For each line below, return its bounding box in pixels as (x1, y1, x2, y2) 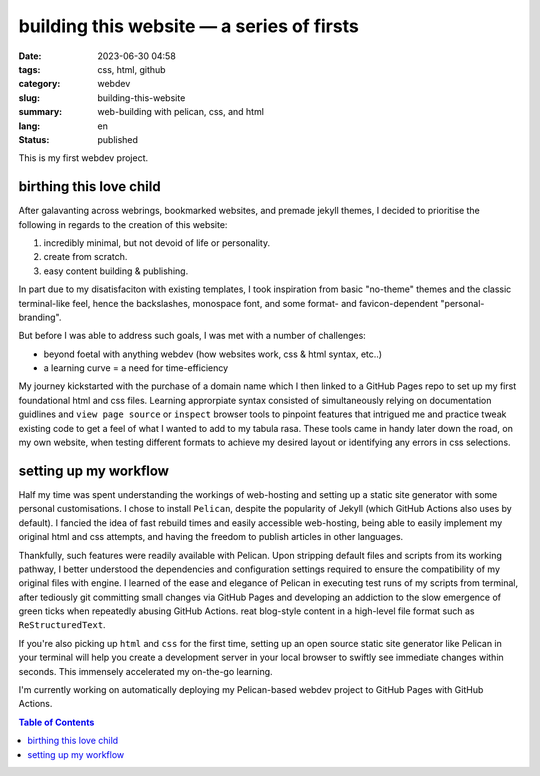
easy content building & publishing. (43, 265, 189, 277)
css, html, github (97, 63, 166, 75)
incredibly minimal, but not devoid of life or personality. (43, 236, 270, 249)
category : (18, 78, 61, 90)
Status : (18, 133, 50, 145)
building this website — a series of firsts (18, 15, 359, 37)
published (97, 133, 139, 145)
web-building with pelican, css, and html (97, 106, 265, 118)
